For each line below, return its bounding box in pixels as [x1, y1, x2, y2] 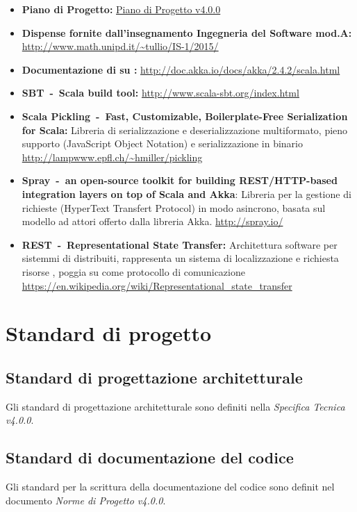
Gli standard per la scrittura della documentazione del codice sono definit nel [6, 479, 335, 494]
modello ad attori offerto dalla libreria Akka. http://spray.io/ [22, 214, 283, 229]
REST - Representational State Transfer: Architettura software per [22, 237, 338, 251]
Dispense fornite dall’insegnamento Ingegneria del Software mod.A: [22, 25, 352, 40]
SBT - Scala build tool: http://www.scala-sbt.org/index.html [22, 85, 299, 100]
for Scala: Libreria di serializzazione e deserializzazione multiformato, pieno [22, 122, 348, 137]
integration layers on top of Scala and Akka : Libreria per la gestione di [22, 186, 351, 201]
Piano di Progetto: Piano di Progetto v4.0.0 [22, 2, 221, 16]
